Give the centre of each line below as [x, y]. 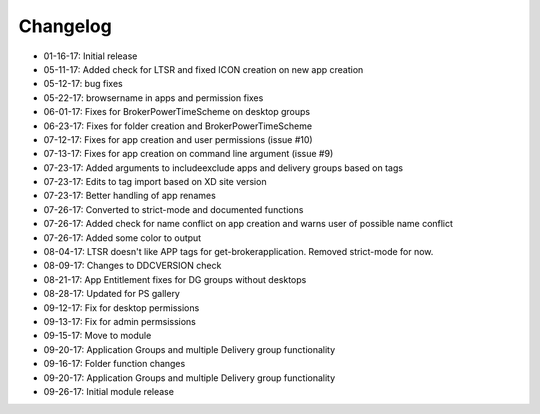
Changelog [65, 26]
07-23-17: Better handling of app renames [130, 196]
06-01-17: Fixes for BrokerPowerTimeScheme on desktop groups [177, 112]
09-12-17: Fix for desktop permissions [121, 307]
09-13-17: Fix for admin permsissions [120, 321]
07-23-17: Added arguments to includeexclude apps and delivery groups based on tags [223, 167]
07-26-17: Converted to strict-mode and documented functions [173, 209]
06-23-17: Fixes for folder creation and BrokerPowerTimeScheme [178, 126]
